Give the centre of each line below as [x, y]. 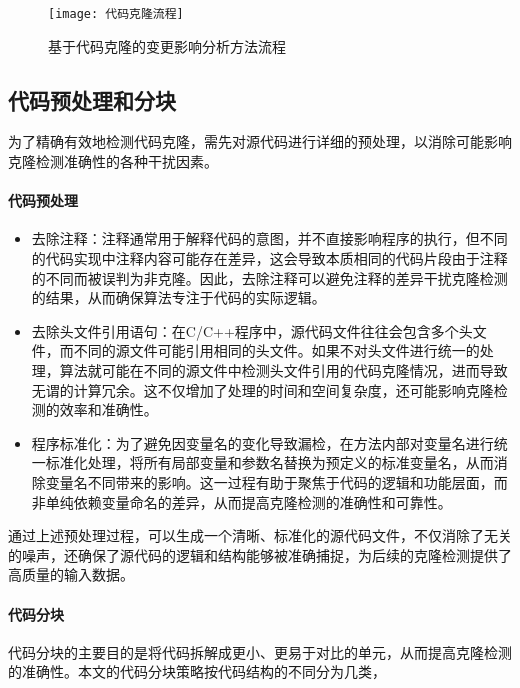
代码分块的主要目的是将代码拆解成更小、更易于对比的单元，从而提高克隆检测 [260, 651]
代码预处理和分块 [92, 99]
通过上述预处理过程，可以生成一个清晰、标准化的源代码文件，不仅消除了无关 [260, 535]
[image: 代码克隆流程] [116, 14]
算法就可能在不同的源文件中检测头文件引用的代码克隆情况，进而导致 [283, 370]
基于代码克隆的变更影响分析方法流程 [167, 45]
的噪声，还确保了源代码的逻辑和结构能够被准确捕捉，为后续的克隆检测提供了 [260, 554]
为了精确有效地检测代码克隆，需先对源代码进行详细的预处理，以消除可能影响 [260, 141]
